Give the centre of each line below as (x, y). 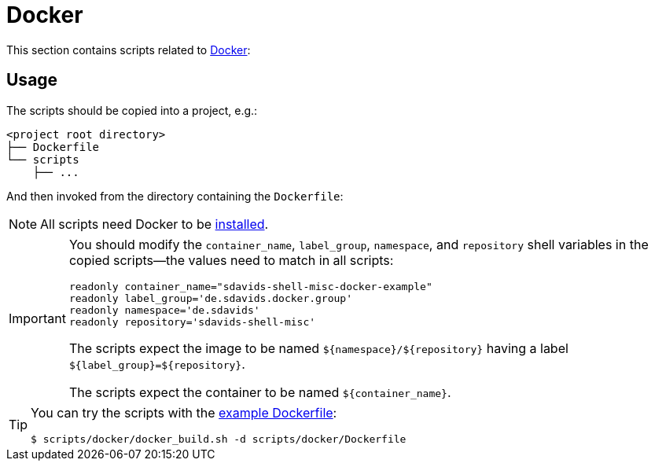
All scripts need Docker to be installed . (155, 224)
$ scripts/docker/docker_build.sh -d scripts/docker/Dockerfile (219, 439)
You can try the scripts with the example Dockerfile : (184, 412)
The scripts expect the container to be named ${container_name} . (260, 392)
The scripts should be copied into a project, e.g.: (132, 110)
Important (37, 318)
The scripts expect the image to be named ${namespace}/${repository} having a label (318, 348)
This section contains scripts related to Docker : (129, 50)
